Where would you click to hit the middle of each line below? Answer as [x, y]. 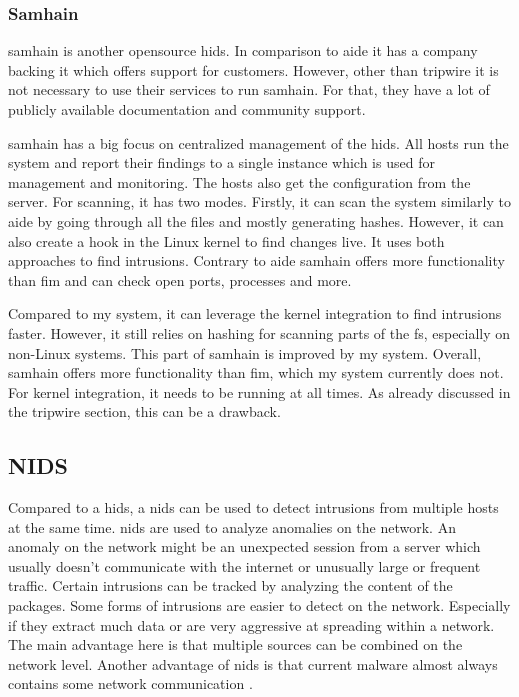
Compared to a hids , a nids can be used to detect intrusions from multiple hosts [253, 507]
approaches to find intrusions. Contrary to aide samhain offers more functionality [256, 260]
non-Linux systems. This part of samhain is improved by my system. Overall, [245, 352]
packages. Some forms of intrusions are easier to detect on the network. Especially [259, 605]
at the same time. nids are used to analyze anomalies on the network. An [232, 526]
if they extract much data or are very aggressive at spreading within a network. [251, 624]
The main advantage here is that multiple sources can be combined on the [235, 644]
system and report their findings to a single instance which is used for [221, 162]
